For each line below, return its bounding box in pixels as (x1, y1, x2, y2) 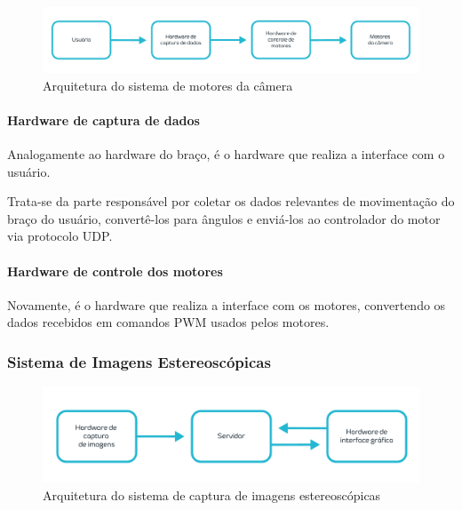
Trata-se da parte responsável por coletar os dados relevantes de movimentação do (7, 192, 455, 211)
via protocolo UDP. (7, 227, 113, 245)
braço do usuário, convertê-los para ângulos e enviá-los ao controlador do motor (7, 209, 441, 227)
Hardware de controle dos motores (7, 261, 223, 280)
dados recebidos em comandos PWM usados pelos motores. (7, 313, 330, 331)
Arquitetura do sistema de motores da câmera (43, 76, 293, 94)
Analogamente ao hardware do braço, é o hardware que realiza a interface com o (7, 145, 445, 163)
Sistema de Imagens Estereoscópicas (7, 350, 271, 372)
